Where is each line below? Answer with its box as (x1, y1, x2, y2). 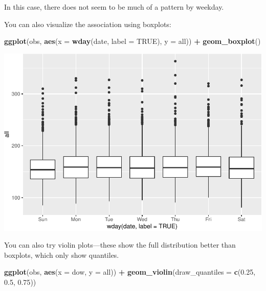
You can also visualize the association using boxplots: (4, 18, 171, 29)
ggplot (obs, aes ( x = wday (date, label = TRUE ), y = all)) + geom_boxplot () (4, 36, 261, 46)
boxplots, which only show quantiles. (4, 249, 119, 260)
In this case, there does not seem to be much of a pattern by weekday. (4, 2, 224, 12)
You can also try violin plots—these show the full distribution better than (4, 239, 236, 250)
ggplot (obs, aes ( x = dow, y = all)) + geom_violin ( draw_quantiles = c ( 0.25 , (4, 266, 256, 277)
